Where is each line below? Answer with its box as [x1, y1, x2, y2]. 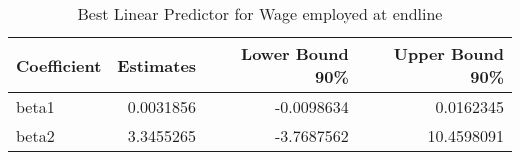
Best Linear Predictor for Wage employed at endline [77, 2, 443, 25]
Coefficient [16, 53, 102, 77]
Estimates [117, 53, 197, 77]
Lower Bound [241, 42, 349, 65]
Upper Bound [393, 42, 504, 65]
